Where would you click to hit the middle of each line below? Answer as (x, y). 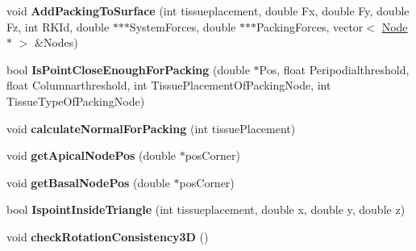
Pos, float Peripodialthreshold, (334, 69)
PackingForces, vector (310, 26)
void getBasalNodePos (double (88, 182)
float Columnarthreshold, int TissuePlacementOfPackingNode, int (169, 85)
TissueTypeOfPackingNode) (76, 100)
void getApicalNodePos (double (92, 155)
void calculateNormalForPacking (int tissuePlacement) (151, 128)
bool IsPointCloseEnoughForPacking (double (128, 69)
